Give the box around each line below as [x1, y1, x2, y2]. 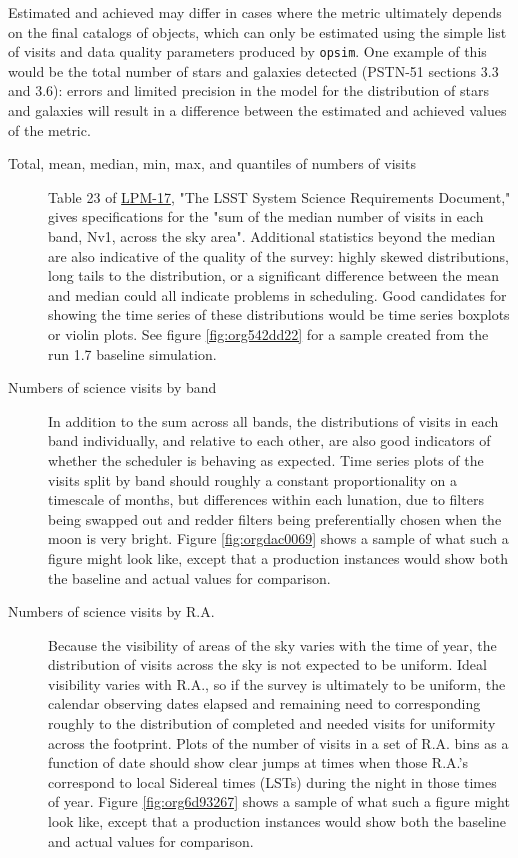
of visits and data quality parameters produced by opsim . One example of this [8, 41, 487, 62]
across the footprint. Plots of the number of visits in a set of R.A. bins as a [48, 732, 509, 753]
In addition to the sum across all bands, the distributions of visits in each [48, 410, 499, 431]
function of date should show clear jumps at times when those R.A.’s [48, 752, 468, 773]
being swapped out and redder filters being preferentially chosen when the [48, 508, 502, 529]
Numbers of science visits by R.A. [8, 601, 215, 622]
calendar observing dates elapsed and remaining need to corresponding [48, 693, 481, 714]
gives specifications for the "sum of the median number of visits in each [48, 206, 484, 227]
